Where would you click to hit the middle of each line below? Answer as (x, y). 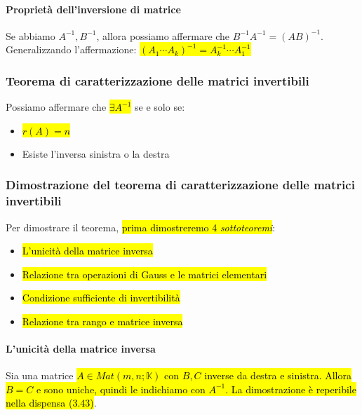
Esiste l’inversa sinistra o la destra (96, 153)
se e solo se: (160, 107)
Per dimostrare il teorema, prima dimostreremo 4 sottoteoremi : (141, 227)
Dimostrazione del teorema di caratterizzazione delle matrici (180, 185)
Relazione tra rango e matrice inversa (102, 321)
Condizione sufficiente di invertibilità (101, 298)
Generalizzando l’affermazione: (71, 49)
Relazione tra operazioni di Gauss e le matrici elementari (145, 274)
